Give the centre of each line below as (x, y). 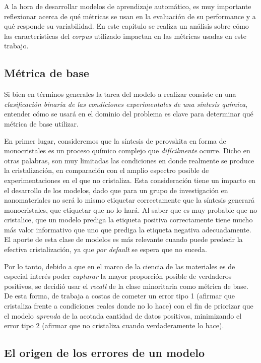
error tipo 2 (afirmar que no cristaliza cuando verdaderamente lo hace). (114, 325)
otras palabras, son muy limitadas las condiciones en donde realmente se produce (129, 160)
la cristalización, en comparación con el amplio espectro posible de (107, 170)
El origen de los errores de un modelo (105, 353)
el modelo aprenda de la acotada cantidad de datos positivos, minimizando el (123, 315)
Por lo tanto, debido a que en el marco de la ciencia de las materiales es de (120, 266)
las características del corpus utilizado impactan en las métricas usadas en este (125, 36)
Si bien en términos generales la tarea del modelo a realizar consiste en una (120, 94)
